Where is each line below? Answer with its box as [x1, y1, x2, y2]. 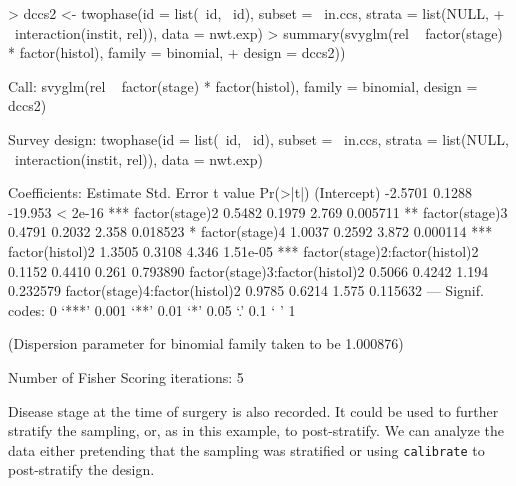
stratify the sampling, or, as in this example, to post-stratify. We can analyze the [8, 420, 505, 441]
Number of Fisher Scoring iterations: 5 [8, 366, 244, 387]
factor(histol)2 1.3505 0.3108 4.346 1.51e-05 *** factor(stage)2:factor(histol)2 [8, 240, 479, 261]
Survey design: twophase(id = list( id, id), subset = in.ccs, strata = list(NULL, [8, 128, 509, 149]
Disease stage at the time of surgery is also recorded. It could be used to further [8, 400, 499, 421]
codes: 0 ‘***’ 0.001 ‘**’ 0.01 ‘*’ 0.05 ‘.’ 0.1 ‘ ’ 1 [8, 299, 296, 320]
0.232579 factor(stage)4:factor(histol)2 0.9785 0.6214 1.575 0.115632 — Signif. [8, 280, 484, 301]
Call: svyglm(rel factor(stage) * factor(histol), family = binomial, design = [8, 75, 478, 96]
